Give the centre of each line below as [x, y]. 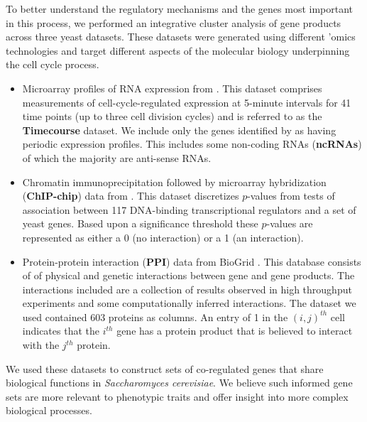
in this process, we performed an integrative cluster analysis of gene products [174, 22]
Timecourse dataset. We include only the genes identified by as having [179, 130]
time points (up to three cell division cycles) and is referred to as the [172, 116]
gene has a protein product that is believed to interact [235, 331]
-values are [290, 223]
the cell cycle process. [53, 64]
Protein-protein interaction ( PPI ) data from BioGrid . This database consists [192, 261]
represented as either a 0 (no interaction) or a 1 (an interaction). [163, 237]
